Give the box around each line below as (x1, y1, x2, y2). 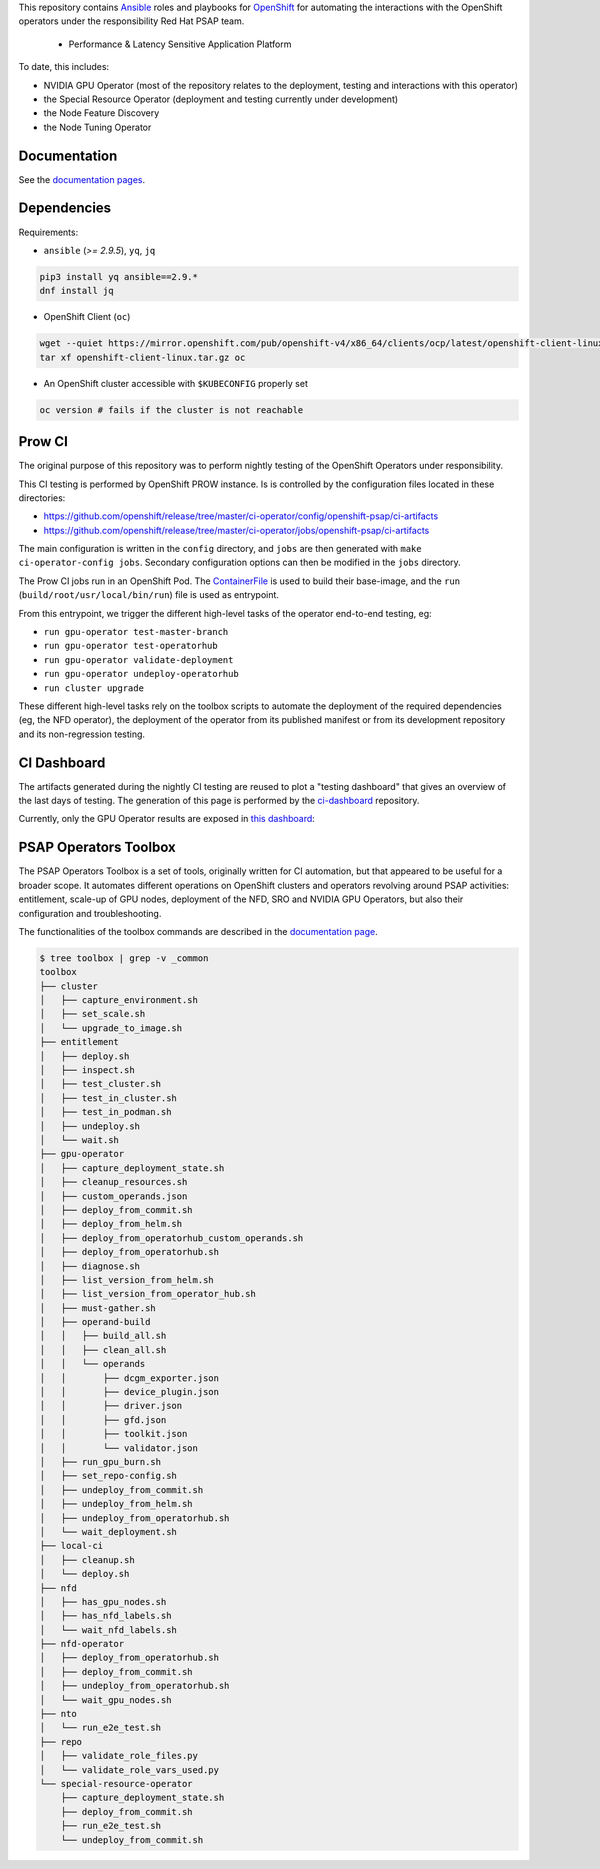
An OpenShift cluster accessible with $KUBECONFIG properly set (43, 377, 309, 389)
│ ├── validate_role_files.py (39, 1750, 199, 1762)
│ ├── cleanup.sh (39, 1554, 135, 1565)
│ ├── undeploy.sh (39, 1120, 140, 1132)
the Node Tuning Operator (43, 121, 152, 133)
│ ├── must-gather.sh (39, 1302, 157, 1314)
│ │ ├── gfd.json (39, 1414, 167, 1425)
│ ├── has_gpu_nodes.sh (39, 1596, 167, 1607)
